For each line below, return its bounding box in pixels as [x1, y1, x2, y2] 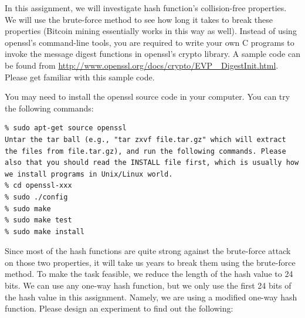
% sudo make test [5, 216, 72, 225]
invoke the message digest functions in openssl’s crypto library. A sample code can [5, 48, 300, 60]
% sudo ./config [5, 192, 68, 201]
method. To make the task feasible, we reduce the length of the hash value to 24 [5, 268, 293, 280]
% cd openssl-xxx [5, 181, 72, 190]
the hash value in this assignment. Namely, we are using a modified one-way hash [5, 290, 297, 303]
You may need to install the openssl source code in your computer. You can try [5, 90, 290, 103]
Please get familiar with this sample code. [5, 70, 155, 83]
